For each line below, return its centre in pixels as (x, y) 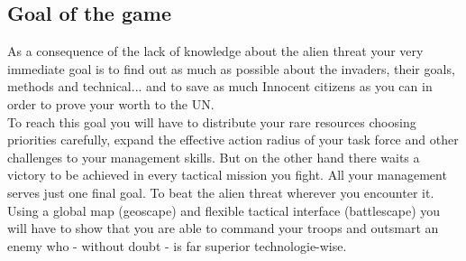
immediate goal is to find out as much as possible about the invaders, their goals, (231, 68)
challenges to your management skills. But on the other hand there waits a (214, 157)
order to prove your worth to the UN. (111, 103)
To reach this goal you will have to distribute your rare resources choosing (212, 121)
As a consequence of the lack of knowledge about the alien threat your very (215, 51)
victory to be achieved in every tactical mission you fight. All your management (227, 175)
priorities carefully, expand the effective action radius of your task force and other (233, 140)
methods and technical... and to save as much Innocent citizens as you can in (220, 86)
